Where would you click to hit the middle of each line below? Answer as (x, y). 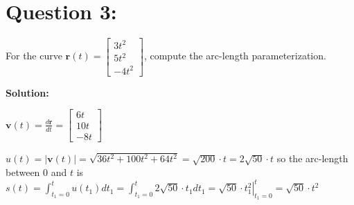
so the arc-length (312, 158)
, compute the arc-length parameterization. (235, 56)
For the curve (34, 56)
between (23, 172)
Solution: (27, 92)
